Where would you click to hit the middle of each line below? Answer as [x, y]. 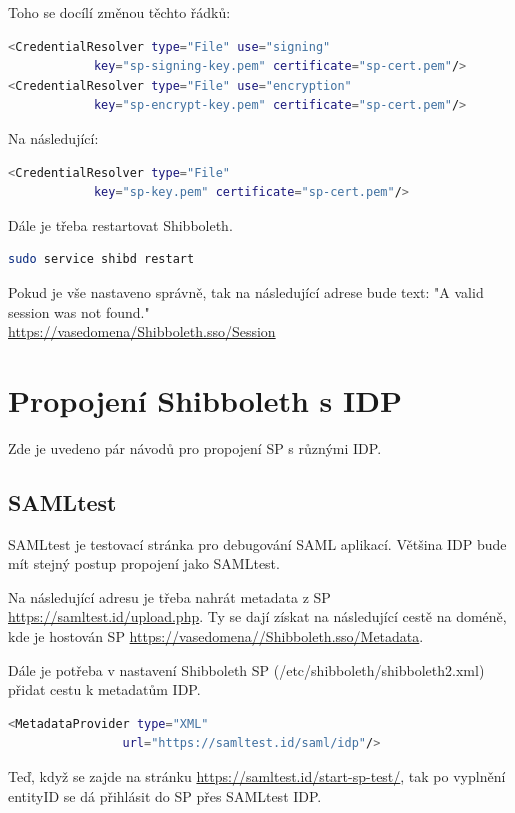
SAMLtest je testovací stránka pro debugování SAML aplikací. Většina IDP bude [257, 543]
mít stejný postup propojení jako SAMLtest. [144, 563]
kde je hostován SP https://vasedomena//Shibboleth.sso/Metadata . [216, 636]
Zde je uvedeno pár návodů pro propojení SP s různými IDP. [195, 447]
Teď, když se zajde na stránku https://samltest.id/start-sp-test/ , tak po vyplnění [257, 775]
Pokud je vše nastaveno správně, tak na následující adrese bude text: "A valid [246, 291]
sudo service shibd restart [101, 259]
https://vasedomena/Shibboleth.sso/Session [142, 331]
